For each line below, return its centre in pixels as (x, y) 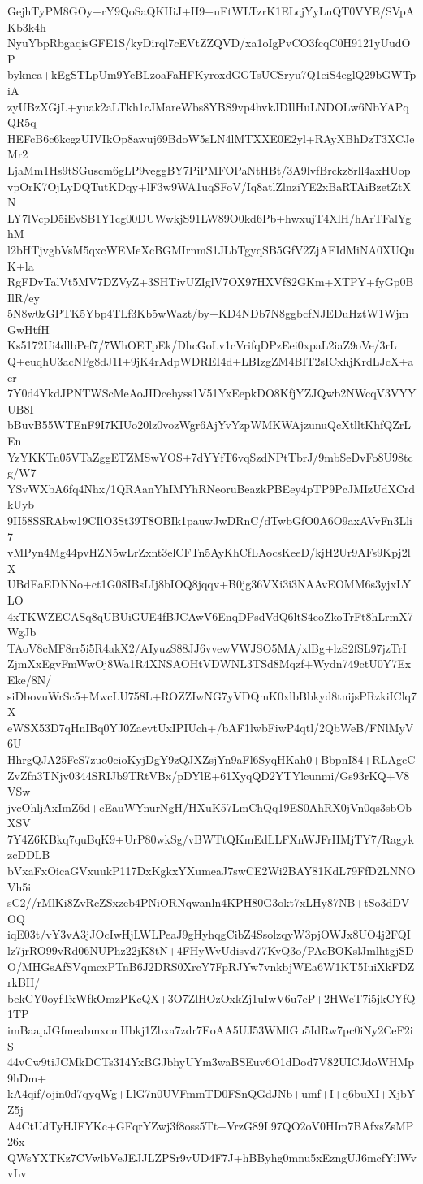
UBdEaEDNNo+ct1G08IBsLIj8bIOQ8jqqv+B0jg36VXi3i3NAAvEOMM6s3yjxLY (209, 584)
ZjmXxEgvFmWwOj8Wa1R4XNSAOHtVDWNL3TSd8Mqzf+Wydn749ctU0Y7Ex (209, 664)
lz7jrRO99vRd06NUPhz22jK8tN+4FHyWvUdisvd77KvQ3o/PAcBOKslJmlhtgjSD (211, 950)
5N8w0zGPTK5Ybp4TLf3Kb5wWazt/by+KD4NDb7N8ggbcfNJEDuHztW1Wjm (208, 313)
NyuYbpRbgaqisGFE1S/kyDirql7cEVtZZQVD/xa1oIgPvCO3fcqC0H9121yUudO (209, 43)
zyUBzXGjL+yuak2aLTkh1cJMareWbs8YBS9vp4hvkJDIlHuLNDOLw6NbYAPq (208, 106)
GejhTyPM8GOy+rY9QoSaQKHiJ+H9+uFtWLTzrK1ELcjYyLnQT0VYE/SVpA (211, 11)
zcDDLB (29, 854)
